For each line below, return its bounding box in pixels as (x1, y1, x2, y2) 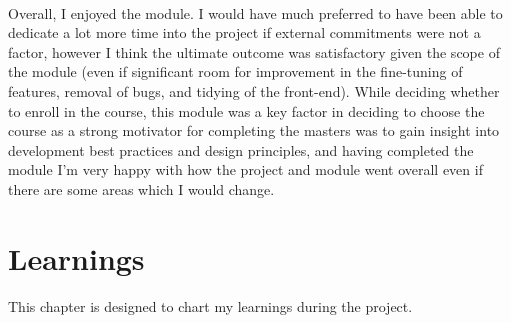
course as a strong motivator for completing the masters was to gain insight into (8, 120, 500, 141)
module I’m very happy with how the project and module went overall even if (8, 159, 483, 180)
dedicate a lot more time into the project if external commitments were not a (8, 22, 481, 43)
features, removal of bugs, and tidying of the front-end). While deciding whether (8, 80, 500, 101)
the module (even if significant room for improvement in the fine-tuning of (8, 61, 463, 82)
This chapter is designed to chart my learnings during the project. (8, 295, 413, 316)
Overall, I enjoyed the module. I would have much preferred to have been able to (8, 2, 503, 23)
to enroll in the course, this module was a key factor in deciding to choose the (8, 100, 485, 121)
